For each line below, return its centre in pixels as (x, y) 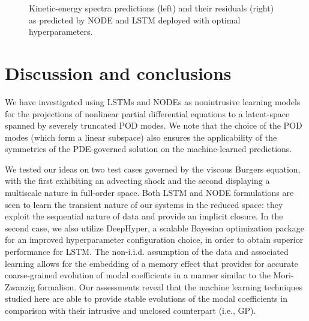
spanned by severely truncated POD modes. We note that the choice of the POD (154, 125)
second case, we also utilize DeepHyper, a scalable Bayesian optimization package (154, 228)
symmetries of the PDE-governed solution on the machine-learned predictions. (148, 149)
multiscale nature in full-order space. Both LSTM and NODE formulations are (149, 193)
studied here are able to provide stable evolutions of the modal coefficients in (146, 298)
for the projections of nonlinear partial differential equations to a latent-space (147, 113)
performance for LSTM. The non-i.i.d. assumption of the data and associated (147, 252)
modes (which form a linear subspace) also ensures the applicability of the (141, 137)
